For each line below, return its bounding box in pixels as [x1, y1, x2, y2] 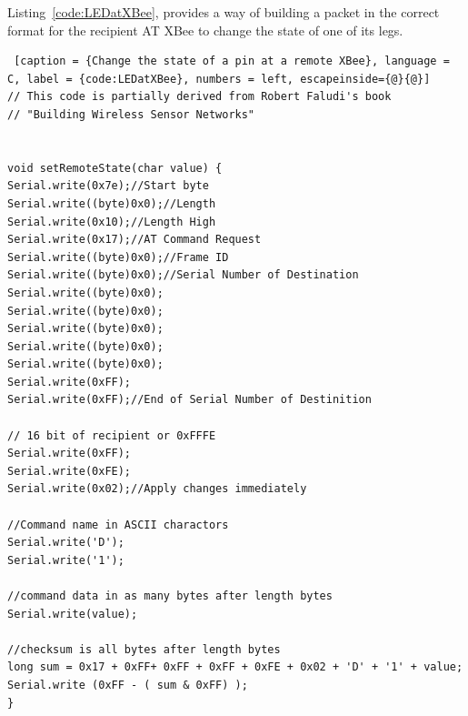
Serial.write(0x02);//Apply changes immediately [7, 482, 307, 496]
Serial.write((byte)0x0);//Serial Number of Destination [7, 268, 359, 282]
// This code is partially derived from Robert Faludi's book [7, 90, 392, 104]
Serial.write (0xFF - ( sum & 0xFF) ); [7, 678, 248, 691]
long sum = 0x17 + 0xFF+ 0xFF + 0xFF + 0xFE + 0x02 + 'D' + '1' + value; [7, 661, 463, 674]
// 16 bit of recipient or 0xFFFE [7, 429, 216, 442]
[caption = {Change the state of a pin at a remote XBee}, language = [14, 55, 450, 68]
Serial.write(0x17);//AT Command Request [7, 233, 262, 247]
